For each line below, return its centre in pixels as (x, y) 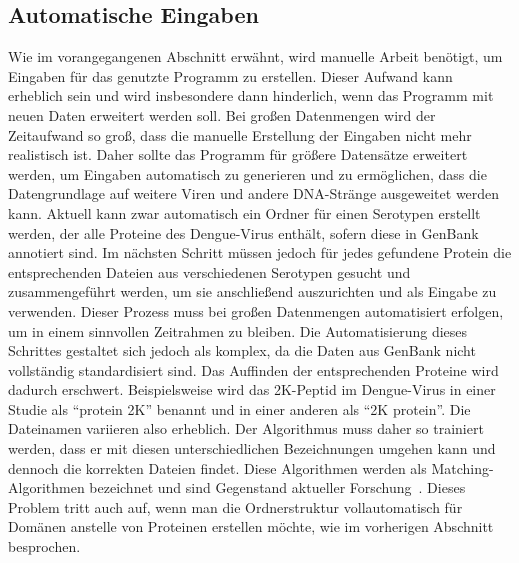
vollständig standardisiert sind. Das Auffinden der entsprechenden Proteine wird (253, 369)
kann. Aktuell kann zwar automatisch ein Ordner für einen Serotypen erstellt (244, 212)
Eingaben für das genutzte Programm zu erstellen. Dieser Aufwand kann (230, 75)
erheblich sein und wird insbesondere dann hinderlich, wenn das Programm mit (251, 95)
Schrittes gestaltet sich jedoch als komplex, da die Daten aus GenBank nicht (242, 350)
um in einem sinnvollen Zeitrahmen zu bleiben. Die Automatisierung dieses (238, 330)
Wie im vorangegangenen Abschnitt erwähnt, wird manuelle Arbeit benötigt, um (255, 56)
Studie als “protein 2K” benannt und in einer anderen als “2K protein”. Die (239, 408)
